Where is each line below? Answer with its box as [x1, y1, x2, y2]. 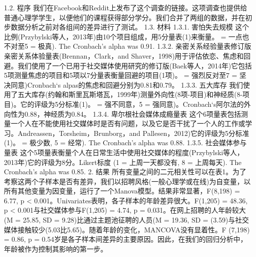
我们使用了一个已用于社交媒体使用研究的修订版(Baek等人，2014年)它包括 [17, 60, 252, 70]
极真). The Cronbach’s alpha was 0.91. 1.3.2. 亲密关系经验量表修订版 [38, 41, 252, 51]
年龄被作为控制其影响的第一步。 [4, 243, 107, 254]
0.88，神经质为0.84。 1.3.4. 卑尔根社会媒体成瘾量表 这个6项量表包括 [24, 108, 241, 119]
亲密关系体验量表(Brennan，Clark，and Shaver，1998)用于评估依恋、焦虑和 [4, 50, 244, 61]
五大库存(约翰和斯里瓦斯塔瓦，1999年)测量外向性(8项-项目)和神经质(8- [17, 89, 243, 99]
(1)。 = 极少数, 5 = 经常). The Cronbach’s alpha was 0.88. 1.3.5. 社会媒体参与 [4, 137, 247, 148]
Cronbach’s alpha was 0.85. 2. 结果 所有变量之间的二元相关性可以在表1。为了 [4, 166, 247, 177]
